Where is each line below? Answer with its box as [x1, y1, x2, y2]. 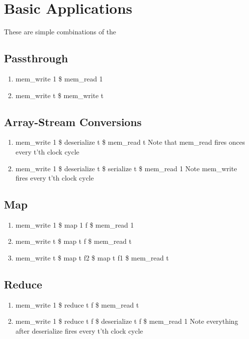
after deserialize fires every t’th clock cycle [15, 326, 143, 336]
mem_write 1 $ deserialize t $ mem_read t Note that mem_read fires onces [15, 137, 245, 147]
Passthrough [4, 51, 68, 66]
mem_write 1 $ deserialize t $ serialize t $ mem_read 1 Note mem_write [15, 163, 237, 173]
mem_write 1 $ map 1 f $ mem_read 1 [15, 219, 134, 230]
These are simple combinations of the [4, 26, 116, 37]
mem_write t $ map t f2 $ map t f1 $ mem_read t [15, 253, 169, 263]
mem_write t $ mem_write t [15, 90, 104, 100]
